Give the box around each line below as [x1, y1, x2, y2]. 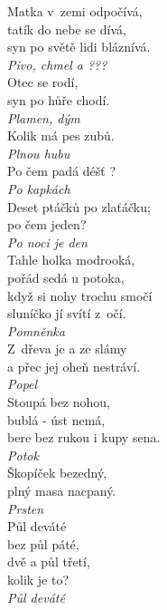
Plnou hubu [7, 143, 70, 162]
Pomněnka [7, 321, 65, 340]
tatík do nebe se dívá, [7, 19, 126, 38]
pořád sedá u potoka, [7, 267, 125, 286]
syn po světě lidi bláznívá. [7, 37, 151, 56]
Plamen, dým [7, 108, 80, 127]
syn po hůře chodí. [7, 90, 110, 109]
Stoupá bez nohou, [7, 392, 110, 412]
